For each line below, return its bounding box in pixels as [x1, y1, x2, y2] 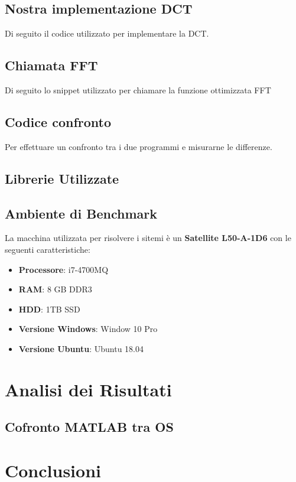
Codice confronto [5, 112, 111, 131]
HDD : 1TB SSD [18, 302, 80, 315]
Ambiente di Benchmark [5, 204, 157, 222]
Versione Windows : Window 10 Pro [18, 323, 158, 335]
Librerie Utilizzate [5, 169, 119, 187]
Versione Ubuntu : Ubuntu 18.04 [18, 342, 144, 354]
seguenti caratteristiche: [5, 243, 90, 255]
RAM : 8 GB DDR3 [18, 283, 92, 295]
